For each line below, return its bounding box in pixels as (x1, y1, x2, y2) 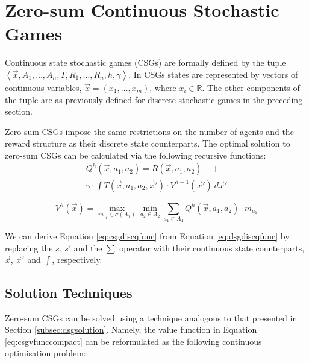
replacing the (5, 241, 53, 254)
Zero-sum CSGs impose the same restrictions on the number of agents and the (5, 125, 294, 137)
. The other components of (202, 81, 300, 93)
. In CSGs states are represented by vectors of (128, 68, 298, 80)
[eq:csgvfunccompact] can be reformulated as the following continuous (5, 335, 262, 347)
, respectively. (52, 253, 102, 266)
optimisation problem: (5, 347, 86, 359)
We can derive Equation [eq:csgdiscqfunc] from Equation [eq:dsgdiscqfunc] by (5, 230, 290, 242)
